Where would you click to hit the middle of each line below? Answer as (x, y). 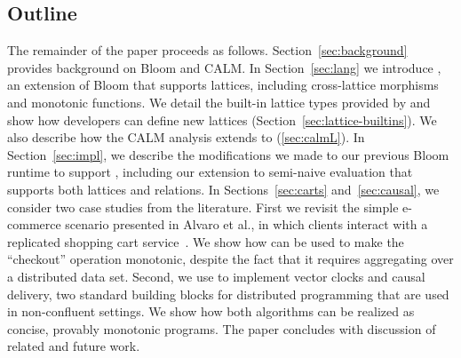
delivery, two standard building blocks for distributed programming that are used (228, 294)
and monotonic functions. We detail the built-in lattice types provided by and (219, 102)
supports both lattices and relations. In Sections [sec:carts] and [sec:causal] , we (223, 189)
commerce (34, 224)
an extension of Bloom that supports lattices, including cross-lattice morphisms (223, 85)
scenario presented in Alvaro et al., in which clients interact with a (246, 224)
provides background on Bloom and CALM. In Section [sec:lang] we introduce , (224, 67)
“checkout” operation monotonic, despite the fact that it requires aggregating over (230, 259)
